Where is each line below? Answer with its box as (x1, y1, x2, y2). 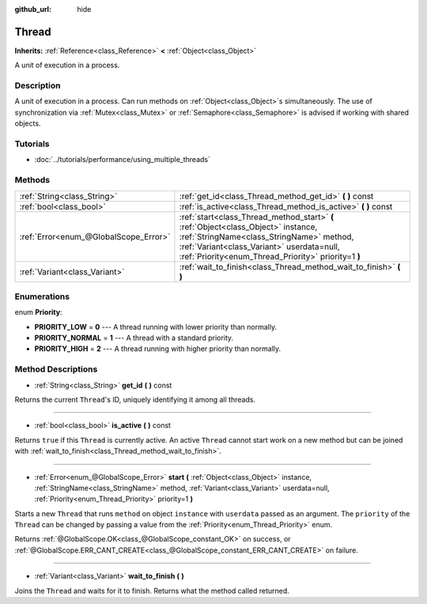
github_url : (14, 5, 51, 13)
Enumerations (14, 291, 70, 302)
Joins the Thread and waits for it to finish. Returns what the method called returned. (14, 586, 290, 595)
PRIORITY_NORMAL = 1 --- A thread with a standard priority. (34, 333, 233, 343)
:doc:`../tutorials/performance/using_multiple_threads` (34, 155, 211, 164)
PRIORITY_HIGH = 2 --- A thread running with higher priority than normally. (34, 344, 282, 353)
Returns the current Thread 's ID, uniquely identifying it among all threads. (14, 394, 256, 404)
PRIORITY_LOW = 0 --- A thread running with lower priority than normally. (34, 322, 277, 331)
